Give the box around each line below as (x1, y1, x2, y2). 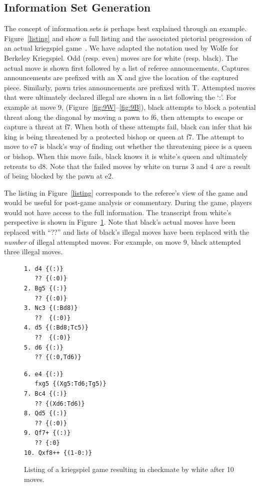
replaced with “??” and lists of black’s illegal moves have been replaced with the (4, 227, 249, 237)
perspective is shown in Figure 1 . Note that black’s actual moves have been (4, 217, 235, 227)
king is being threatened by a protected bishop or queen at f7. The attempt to (4, 131, 244, 141)
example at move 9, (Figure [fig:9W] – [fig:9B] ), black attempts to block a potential (4, 101, 256, 112)
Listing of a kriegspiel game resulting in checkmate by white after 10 (24, 464, 234, 474)
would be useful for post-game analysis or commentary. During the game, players (4, 197, 252, 208)
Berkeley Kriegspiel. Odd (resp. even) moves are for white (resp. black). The (4, 52, 238, 63)
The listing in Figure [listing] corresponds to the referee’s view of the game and (4, 187, 248, 198)
